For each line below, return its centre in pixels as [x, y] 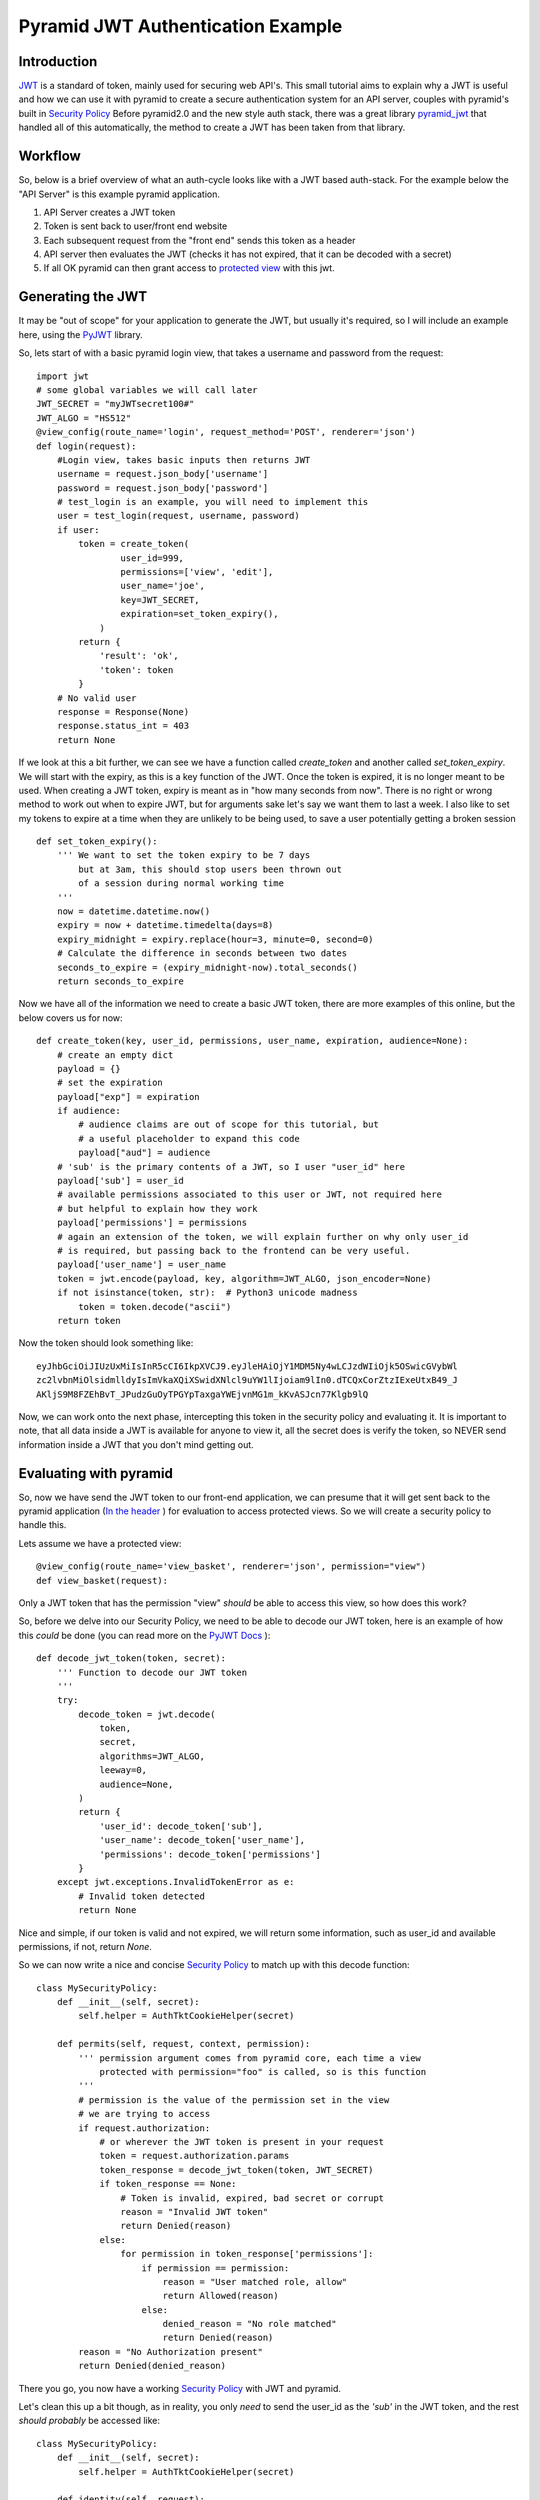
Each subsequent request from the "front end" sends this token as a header [199, 240]
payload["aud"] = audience [144, 1153]
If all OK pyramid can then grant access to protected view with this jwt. [189, 268]
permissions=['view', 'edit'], [197, 572]
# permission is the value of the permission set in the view [234, 2099]
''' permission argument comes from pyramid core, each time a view [250, 2058]
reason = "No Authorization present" [171, 2351]
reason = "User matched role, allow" [255, 2281]
